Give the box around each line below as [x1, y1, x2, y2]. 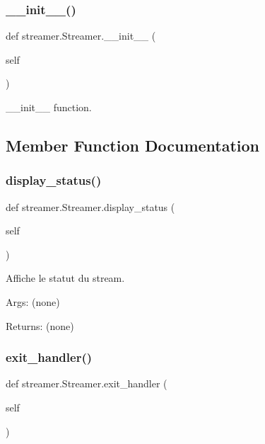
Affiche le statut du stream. [6, 271, 125, 285]
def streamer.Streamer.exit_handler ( [6, 376, 167, 391]
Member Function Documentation [6, 134, 260, 156]
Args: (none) [6, 294, 60, 309]
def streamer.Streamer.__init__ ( [6, 28, 156, 43]
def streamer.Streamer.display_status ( [6, 199, 175, 214]
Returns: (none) [6, 318, 74, 333]
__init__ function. [6, 100, 92, 114]
